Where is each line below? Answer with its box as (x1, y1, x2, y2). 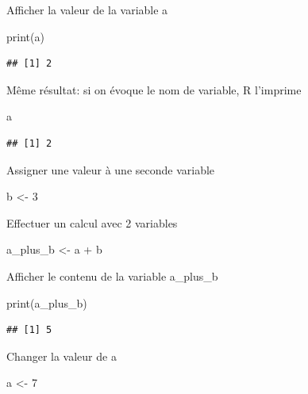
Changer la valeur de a (6, 347, 117, 364)
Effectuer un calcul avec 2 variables (6, 214, 178, 231)
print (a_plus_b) (6, 294, 87, 311)
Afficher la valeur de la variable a (6, 2, 168, 17)
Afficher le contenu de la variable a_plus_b (6, 267, 218, 284)
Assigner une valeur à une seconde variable (6, 161, 215, 178)
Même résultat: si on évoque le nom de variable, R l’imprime (6, 81, 302, 98)
